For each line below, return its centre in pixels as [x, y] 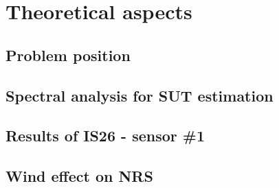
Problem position [68, 55]
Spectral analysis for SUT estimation [139, 95]
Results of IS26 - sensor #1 [105, 136]
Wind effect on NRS [79, 176]
